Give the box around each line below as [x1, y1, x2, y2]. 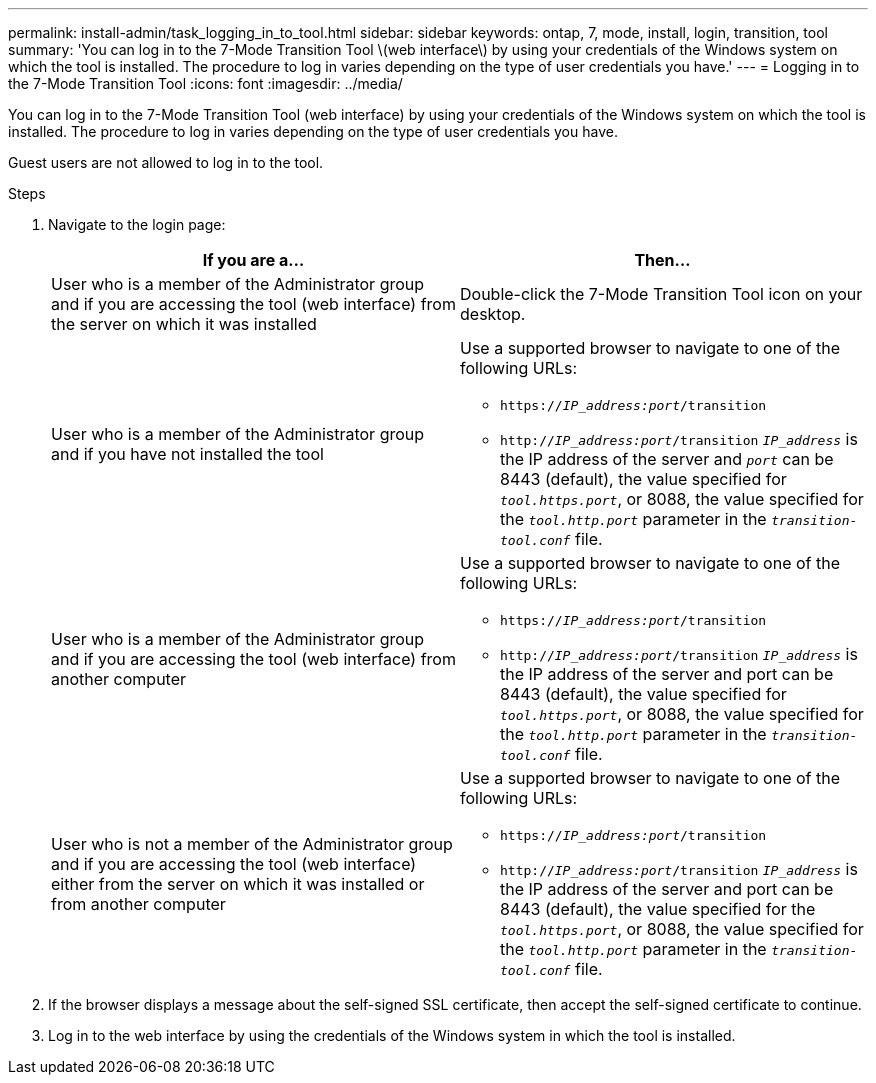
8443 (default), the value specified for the [500, 899, 816, 919]
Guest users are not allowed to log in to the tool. [8, 154, 324, 171]
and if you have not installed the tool [51, 443, 324, 464]
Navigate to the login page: [48, 216, 226, 233]
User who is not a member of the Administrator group [51, 833, 453, 854]
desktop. [460, 304, 526, 324]
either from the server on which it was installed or [51, 873, 425, 894]
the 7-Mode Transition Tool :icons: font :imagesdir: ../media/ [8, 75, 403, 92]
